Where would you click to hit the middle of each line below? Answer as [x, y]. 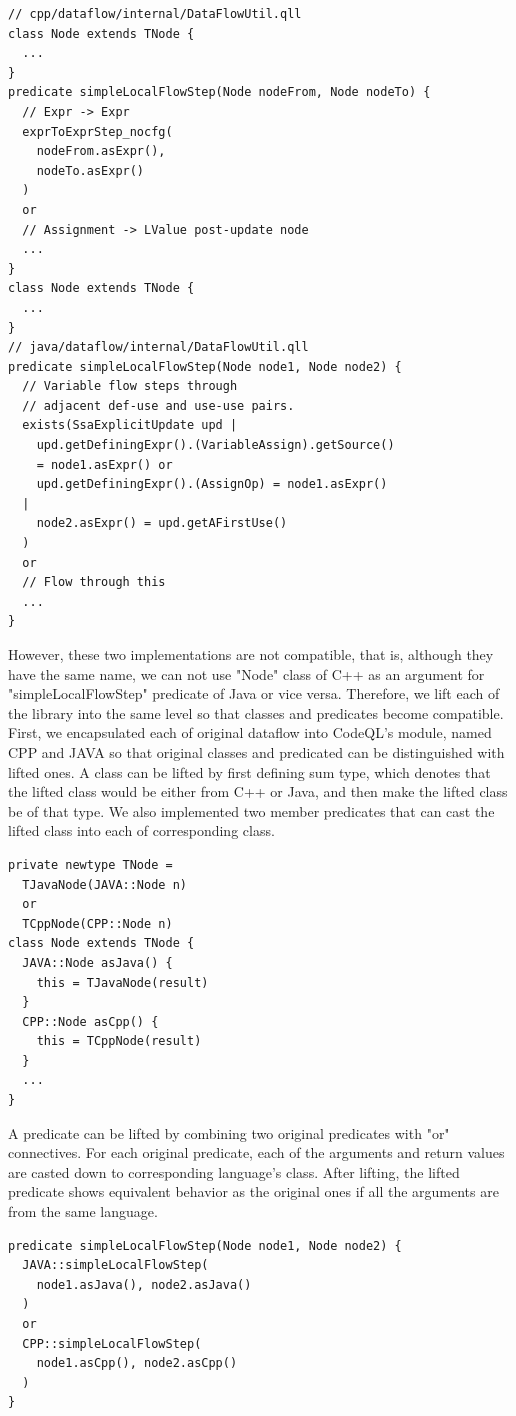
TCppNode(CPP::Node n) [97, 923]
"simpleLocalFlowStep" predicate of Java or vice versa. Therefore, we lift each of [254, 693]
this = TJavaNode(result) [122, 982]
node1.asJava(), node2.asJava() [144, 1284]
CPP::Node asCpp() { [90, 1021]
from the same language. [83, 1211]
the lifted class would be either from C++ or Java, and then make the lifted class [258, 791]
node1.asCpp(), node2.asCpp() [137, 1363]
